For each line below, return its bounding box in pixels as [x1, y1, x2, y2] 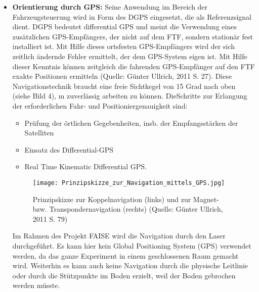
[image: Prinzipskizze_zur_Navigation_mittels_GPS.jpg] [32, 179, 225, 186]
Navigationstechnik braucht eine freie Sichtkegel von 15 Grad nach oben [12, 80, 236, 91]
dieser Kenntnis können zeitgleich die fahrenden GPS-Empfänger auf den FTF [12, 61, 255, 71]
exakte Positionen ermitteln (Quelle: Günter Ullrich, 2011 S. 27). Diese [12, 71, 232, 81]
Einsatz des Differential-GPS [24, 144, 114, 155]
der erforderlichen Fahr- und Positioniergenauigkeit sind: [12, 100, 188, 111]
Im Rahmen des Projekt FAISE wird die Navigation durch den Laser [12, 230, 226, 241]
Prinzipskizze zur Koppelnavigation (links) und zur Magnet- [32, 193, 219, 204]
